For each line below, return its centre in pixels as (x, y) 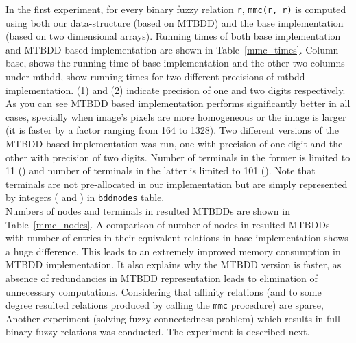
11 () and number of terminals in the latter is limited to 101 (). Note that (161, 170)
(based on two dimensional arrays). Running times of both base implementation (173, 36)
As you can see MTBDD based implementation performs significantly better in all (178, 103)
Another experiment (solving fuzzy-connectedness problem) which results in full (173, 318)
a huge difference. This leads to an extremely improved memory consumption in (173, 251)
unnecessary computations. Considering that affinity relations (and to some (164, 291)
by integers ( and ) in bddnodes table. (85, 197)
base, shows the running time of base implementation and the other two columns (175, 63)
